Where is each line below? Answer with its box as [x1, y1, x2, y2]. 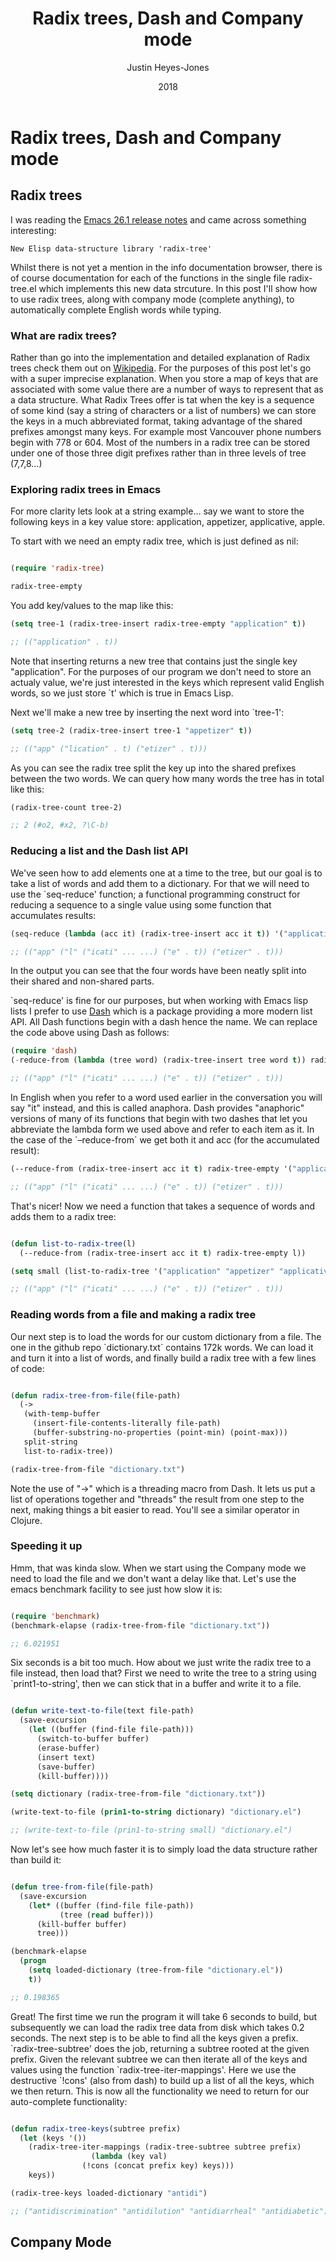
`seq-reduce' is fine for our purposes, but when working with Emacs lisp [10, 995, 309, 1007]
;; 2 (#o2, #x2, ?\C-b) [10, 820, 110, 831]
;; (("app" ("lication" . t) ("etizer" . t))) [10, 743, 208, 754]
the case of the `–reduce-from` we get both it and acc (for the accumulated [10, 1134, 320, 1146]
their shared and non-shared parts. [10, 975, 155, 987]
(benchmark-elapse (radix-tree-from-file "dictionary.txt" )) [10, 1620, 271, 1631]
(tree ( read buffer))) [59, 1910, 155, 1920]
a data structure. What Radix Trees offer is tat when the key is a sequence [10, 394, 315, 406]
